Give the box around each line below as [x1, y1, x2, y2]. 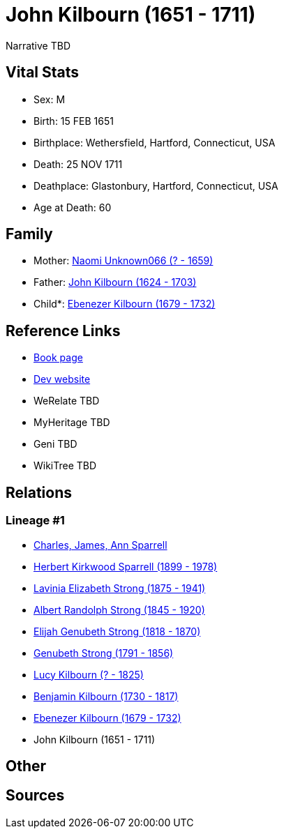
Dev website [33, 373, 91, 386]
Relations [6, 483, 73, 501]
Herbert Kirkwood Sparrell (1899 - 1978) [33, 560, 218, 573]
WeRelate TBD [33, 395, 100, 407]
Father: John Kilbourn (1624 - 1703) [33, 276, 197, 289]
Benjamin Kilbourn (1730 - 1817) [33, 690, 179, 702]
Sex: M [33, 93, 66, 105]
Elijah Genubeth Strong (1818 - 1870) [33, 625, 201, 637]
